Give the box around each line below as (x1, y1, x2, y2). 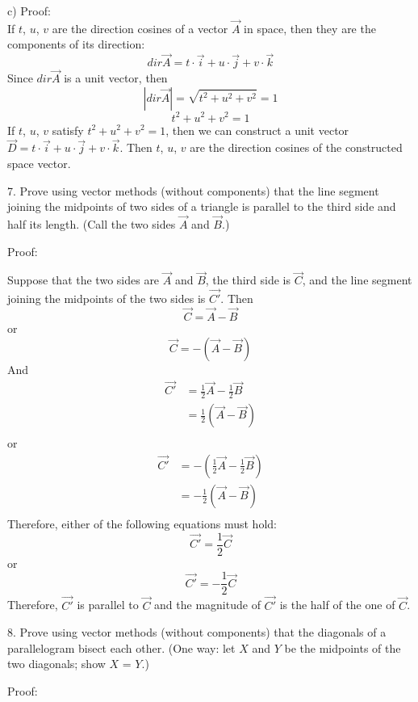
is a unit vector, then (64, 69, 168, 86)
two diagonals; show (7, 655, 106, 672)
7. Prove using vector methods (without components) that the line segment (7, 182, 379, 199)
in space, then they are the (244, 19, 376, 36)
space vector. (7, 154, 71, 171)
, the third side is (205, 271, 291, 288)
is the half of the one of (279, 596, 395, 613)
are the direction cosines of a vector (52, 19, 228, 36)
